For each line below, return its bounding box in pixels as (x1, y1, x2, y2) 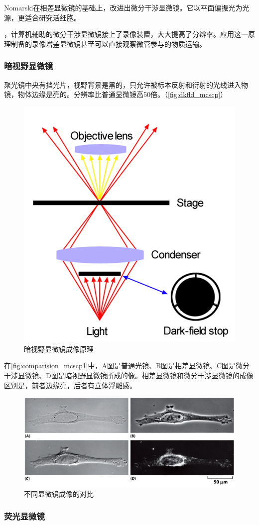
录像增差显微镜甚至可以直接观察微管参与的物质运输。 (31, 38, 206, 49)
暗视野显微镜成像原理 (24, 343, 94, 354)
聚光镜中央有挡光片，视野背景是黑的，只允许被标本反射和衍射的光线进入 (4, 79, 241, 90)
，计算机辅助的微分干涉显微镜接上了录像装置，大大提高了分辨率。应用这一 (4, 29, 248, 39)
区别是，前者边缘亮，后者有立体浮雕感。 (4, 380, 136, 390)
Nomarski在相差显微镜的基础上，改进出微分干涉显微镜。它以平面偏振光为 (4, 2, 243, 12)
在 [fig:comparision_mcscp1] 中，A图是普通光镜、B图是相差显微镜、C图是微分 (4, 360, 250, 371)
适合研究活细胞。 (24, 12, 81, 22)
